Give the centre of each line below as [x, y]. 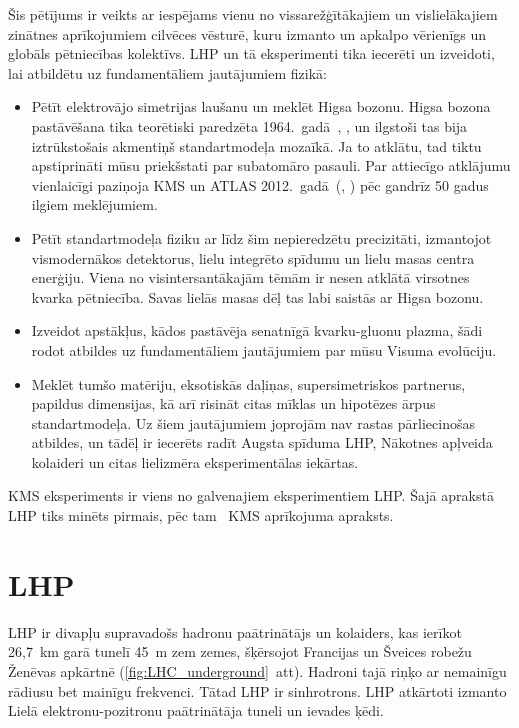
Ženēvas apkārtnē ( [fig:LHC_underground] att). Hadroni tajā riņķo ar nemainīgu [257, 670]
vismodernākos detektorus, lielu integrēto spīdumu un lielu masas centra [253, 257]
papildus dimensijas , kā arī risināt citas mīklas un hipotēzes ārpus [233, 403]
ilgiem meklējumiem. [94, 204]
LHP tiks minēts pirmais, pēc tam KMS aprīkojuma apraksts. [201, 515]
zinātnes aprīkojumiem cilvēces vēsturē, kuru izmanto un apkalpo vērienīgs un [247, 33]
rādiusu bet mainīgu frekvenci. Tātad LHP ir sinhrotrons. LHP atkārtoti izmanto [257, 690]
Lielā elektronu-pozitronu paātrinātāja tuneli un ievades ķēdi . [196, 710]
